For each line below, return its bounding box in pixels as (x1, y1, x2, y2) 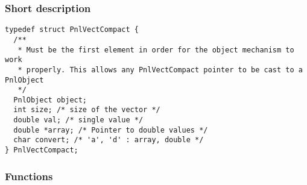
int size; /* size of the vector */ (13, 105, 160, 114)
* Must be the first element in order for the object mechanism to (17, 45, 294, 54)
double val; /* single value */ (13, 116, 144, 125)
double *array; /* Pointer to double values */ (13, 125, 208, 134)
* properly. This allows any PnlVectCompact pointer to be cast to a (17, 65, 303, 74)
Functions (5, 168, 53, 183)
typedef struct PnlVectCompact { (5, 25, 139, 34)
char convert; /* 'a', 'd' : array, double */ (13, 136, 204, 145)
